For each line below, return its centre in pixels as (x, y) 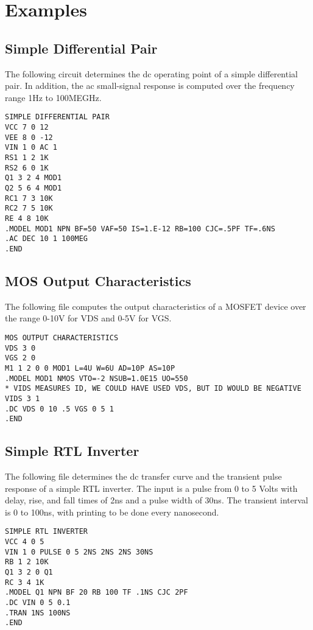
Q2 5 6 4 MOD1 (33, 188)
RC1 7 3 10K (29, 198)
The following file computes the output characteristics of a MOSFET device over (156, 306)
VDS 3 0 (20, 348)
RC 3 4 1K (25, 582)
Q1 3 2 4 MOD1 (33, 178)
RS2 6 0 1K (27, 168)
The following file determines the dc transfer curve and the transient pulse (143, 476)
